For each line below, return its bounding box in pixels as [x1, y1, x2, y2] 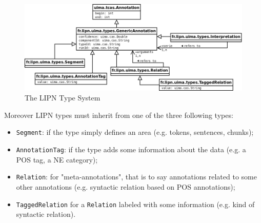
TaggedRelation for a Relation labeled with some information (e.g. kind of [16, 198, 255, 209]
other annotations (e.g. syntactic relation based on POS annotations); [16, 181, 235, 192]
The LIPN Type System [25, 92, 101, 103]
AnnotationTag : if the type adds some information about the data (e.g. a [16, 144, 246, 155]
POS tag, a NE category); [16, 154, 98, 165]
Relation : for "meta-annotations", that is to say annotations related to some [16, 171, 257, 182]
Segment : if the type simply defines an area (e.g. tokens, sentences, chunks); [16, 127, 254, 137]
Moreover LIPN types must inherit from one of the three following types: [4, 109, 233, 120]
